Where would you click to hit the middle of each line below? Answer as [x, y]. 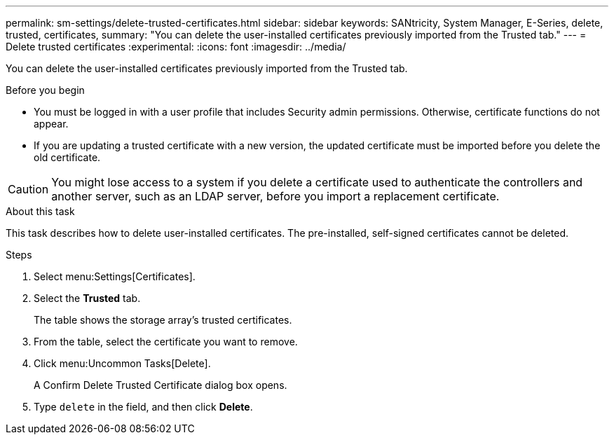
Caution [28, 189]
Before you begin [45, 90]
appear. [51, 124]
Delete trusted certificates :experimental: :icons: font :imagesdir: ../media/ [176, 47]
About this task [40, 211]
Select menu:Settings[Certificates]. [115, 276]
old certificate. [67, 157]
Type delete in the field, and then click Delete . [143, 407]
